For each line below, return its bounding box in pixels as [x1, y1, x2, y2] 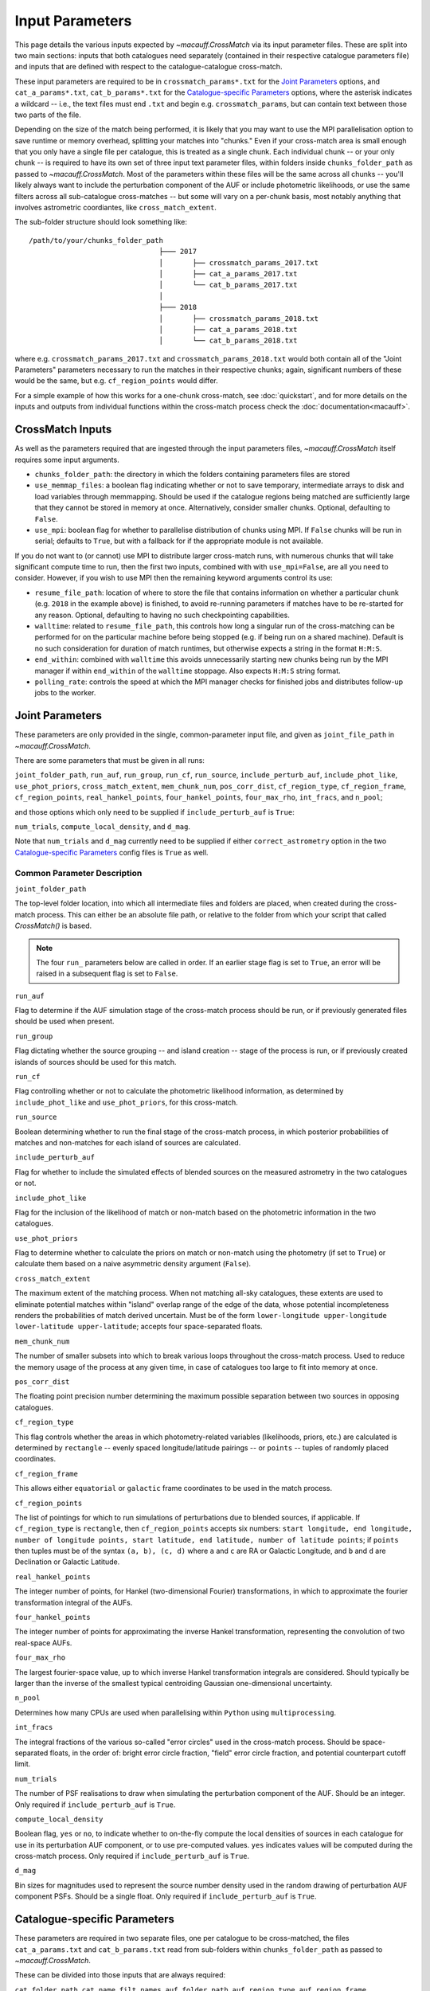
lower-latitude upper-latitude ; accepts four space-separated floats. [14, 1322, 263, 1332]
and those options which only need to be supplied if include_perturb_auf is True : [14, 807, 295, 816]
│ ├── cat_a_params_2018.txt [158, 325, 298, 334]
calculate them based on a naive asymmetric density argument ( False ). [14, 1259, 251, 1269]
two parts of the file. [14, 110, 81, 119]
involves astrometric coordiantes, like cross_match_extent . [14, 203, 217, 213]
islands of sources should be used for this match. [14, 1057, 177, 1066]
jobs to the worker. [34, 688, 96, 698]
